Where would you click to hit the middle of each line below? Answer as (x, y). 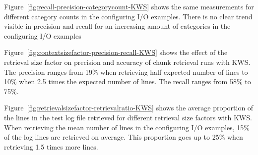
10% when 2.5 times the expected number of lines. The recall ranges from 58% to (128, 81)
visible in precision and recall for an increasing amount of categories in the (117, 26)
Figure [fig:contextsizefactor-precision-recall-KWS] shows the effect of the (116, 52)
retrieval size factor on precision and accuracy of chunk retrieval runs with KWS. (127, 62)
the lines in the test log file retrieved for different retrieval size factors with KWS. (128, 117)
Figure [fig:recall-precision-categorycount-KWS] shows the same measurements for (129, 6)
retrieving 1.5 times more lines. (51, 146)
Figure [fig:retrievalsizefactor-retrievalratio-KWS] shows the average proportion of (129, 108)
